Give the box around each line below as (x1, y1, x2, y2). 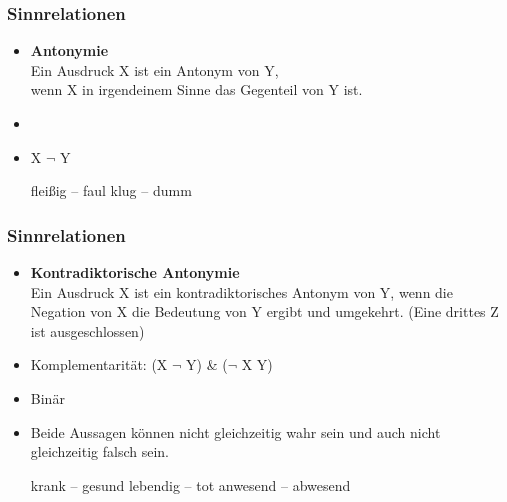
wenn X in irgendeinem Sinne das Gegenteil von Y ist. (30, 79, 363, 100)
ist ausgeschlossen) (30, 320, 145, 341)
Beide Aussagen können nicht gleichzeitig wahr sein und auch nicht (30, 421, 441, 442)
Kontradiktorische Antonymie (30, 262, 240, 282)
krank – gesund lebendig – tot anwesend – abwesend (30, 474, 351, 495)
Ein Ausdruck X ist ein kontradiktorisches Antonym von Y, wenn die (30, 281, 453, 302)
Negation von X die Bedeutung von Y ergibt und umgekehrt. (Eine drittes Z (30, 301, 499, 322)
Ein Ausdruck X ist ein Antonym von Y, (30, 59, 279, 80)
